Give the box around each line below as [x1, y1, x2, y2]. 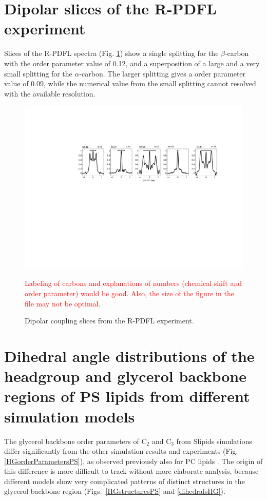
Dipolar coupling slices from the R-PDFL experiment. [25, 315, 194, 326]
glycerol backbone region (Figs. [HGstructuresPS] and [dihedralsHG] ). [4, 486, 225, 496]
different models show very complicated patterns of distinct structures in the [4, 475, 245, 486]
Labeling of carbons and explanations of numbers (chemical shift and [25, 278, 242, 289]
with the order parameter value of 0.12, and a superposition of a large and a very [4, 57, 260, 68]
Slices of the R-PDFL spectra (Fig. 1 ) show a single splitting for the [4, 48, 219, 59]
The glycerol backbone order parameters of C [4, 435, 147, 446]
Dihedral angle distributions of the [4, 345, 255, 367]
